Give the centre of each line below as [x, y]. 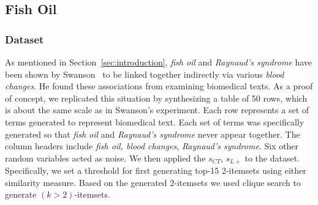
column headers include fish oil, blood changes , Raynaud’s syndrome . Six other [152, 146]
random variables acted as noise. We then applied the [105, 158]
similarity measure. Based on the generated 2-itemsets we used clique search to [153, 182]
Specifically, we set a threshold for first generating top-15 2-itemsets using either [156, 170]
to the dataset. [272, 158]
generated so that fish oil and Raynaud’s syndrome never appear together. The [153, 134]
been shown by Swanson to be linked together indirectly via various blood [145, 74]
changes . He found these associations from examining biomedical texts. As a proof [159, 86]
